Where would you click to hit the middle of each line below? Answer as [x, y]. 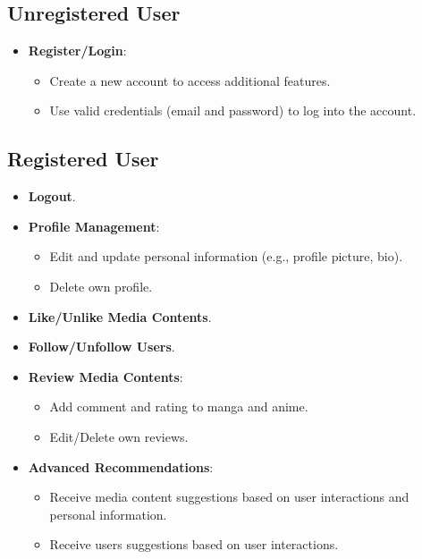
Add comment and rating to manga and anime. [179, 407]
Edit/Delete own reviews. [119, 436]
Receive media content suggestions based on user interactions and [229, 497]
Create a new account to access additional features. [190, 80]
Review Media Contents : [105, 376]
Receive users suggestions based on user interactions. [194, 544]
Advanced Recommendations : [121, 466]
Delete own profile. [101, 286]
